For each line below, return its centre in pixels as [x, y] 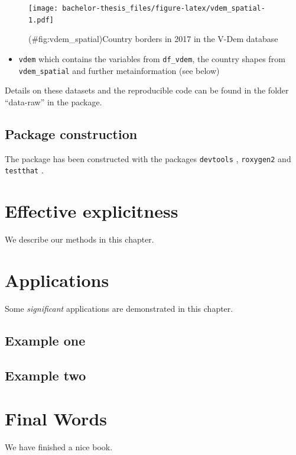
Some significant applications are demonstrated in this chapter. [119, 308]
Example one [45, 340]
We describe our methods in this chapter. [79, 239]
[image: [43, 8]
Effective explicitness [92, 211]
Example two [45, 375]
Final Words [56, 419]
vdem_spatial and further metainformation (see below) [119, 70]
